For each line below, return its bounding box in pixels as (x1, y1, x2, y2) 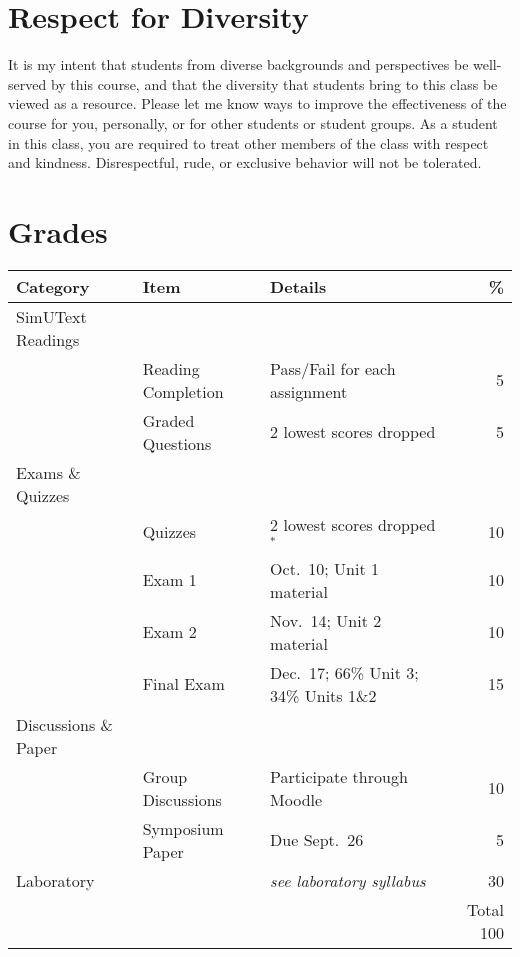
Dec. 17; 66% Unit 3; (270, 660, 419, 684)
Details (270, 274, 327, 298)
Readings (16, 327, 80, 351)
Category (16, 274, 90, 298)
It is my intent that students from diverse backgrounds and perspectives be (8, 54, 469, 75)
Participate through (270, 764, 408, 788)
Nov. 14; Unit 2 (270, 608, 382, 632)
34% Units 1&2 (270, 683, 377, 707)
